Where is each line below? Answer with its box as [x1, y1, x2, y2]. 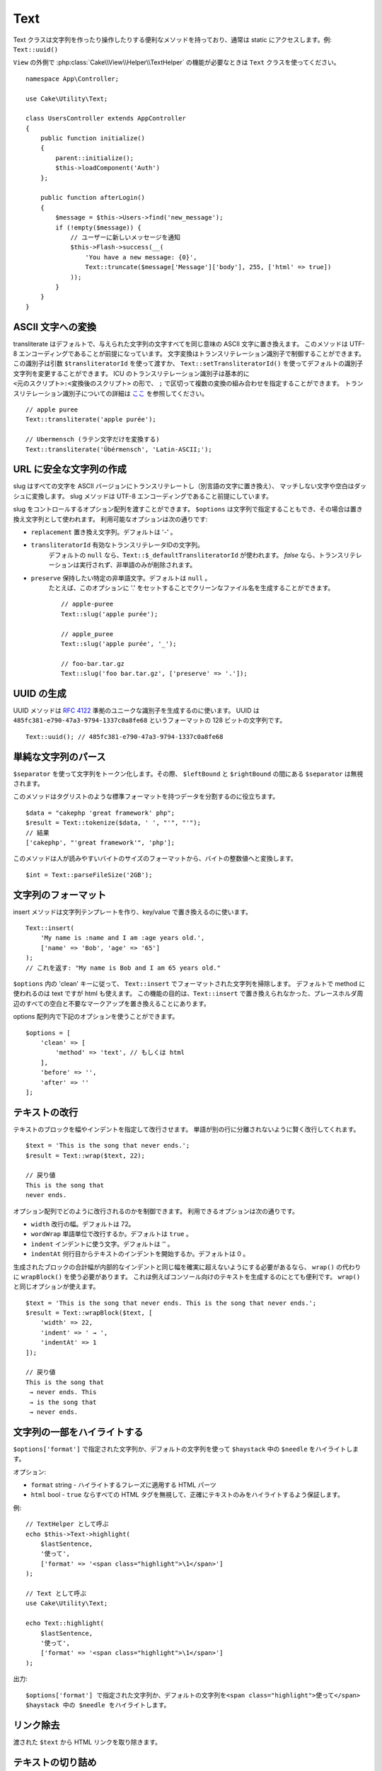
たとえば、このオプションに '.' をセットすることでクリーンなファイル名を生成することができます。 [48, 583, 335, 592]
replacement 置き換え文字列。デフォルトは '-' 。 [30, 528, 177, 536]
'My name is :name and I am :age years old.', [40, 934, 205, 942]
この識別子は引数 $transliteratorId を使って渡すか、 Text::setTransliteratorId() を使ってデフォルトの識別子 [13, 359, 364, 368]
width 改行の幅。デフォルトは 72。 [30, 1219, 135, 1228]
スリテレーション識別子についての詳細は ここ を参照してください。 [13, 389, 209, 397]
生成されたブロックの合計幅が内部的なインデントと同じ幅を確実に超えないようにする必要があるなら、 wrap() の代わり [13, 1262, 361, 1271]
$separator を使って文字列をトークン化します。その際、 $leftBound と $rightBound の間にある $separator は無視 [13, 769, 364, 778]
